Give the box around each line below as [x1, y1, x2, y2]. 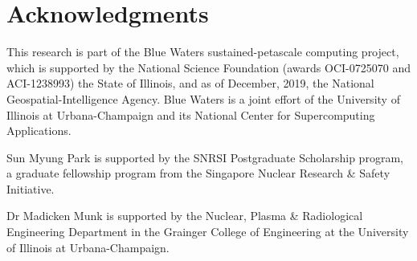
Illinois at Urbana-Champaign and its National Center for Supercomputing [6, 106, 375, 123]
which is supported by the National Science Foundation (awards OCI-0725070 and [6, 59, 411, 75]
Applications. [6, 122, 72, 139]
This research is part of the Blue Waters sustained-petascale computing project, [6, 43, 399, 60]
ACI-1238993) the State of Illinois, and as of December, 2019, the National [6, 75, 374, 92]
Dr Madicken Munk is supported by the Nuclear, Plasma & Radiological [6, 207, 363, 224]
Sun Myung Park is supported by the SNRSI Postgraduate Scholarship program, [6, 149, 403, 165]
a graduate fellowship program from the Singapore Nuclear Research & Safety [6, 165, 390, 181]
